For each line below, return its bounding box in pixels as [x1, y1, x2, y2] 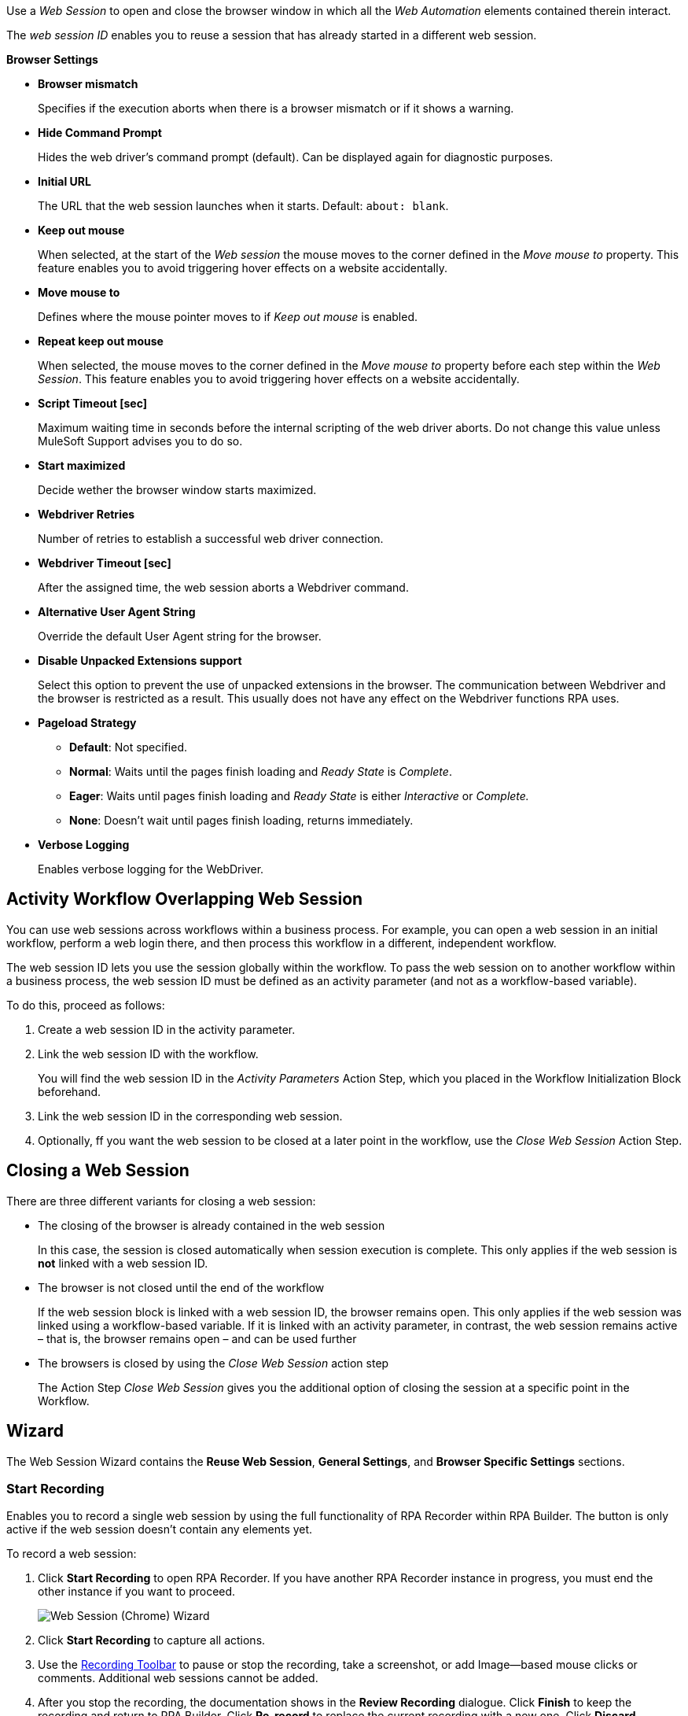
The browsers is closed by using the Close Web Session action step [38, 1356, 389, 1370]
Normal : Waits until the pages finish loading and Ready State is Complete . [69, 765, 452, 778]
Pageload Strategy [38, 716, 137, 729]
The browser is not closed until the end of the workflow [38, 1280, 325, 1294]
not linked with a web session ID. [38, 1256, 208, 1270]
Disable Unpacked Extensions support [38, 654, 242, 667]
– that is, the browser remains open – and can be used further [38, 1331, 357, 1345]
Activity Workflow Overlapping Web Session [6, 889, 363, 910]
